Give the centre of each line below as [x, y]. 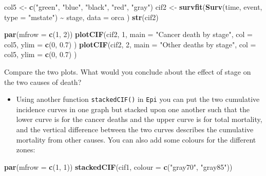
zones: [26, 149]
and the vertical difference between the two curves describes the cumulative [135, 129]
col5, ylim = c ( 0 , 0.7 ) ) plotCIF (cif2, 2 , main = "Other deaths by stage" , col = [130, 44]
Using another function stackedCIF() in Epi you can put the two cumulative [138, 99]
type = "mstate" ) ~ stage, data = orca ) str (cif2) [81, 17]
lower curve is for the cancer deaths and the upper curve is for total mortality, [139, 119]
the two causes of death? [43, 82]
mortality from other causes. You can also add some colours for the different [136, 139]
